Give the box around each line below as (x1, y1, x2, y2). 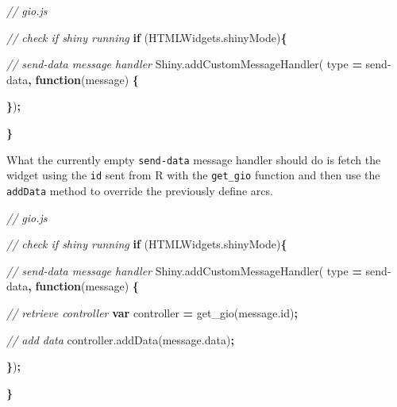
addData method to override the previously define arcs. (6, 182, 273, 198)
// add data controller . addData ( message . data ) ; (6, 331, 234, 347)
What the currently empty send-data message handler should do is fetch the (6, 151, 381, 167)
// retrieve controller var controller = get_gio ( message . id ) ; (6, 304, 298, 321)
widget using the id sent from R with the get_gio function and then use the (6, 167, 380, 183)
